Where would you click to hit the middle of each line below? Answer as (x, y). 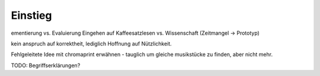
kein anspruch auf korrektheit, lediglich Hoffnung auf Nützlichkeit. (91, 44)
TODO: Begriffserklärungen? (46, 65)
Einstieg (31, 15)
